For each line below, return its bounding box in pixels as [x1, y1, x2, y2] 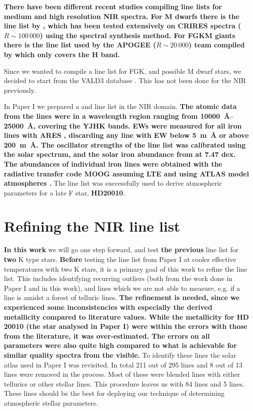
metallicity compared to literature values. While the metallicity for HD [4, 311, 249, 322]
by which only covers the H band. [4, 49, 120, 59]
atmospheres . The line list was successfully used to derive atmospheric [4, 178, 222, 188]
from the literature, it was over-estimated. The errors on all [4, 330, 210, 341]
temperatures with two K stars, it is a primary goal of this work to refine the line [4, 263, 248, 274]
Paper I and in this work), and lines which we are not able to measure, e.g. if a [4, 282, 240, 293]
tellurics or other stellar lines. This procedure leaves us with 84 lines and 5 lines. [4, 378, 245, 389]
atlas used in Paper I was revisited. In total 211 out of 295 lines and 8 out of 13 [4, 359, 243, 369]
